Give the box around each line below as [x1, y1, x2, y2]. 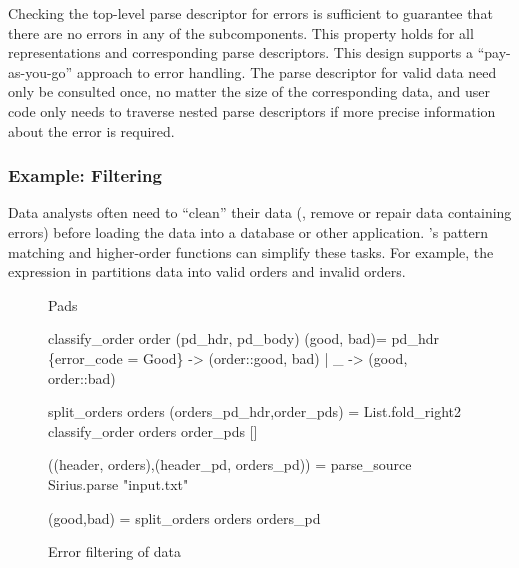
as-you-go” [8, 61, 73, 82]
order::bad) [48, 367, 116, 388]
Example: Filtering [8, 163, 162, 188]
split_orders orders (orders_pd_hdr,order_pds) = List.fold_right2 [48, 401, 461, 422]
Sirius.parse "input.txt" [48, 473, 189, 494]
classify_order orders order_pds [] [48, 420, 258, 441]
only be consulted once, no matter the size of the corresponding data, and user [8, 81, 490, 102]
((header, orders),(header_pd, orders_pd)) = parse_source [48, 454, 412, 475]
